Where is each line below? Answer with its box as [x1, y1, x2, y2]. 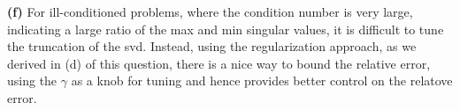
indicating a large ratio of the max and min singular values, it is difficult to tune [7, 19, 444, 38]
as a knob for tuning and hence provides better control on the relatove [71, 71, 453, 90]
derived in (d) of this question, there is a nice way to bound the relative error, [7, 54, 431, 72]
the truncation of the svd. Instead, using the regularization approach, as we [7, 37, 417, 55]
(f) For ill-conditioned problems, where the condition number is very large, [7, 3, 413, 20]
